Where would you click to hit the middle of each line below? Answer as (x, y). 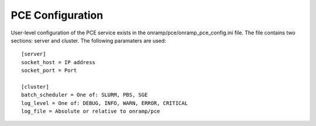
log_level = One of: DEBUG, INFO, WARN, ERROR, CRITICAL (105, 103)
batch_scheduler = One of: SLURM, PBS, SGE (85, 95)
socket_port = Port (49, 71)
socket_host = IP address (59, 62)
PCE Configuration (57, 15)
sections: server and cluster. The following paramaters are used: (88, 40)
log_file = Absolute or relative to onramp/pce (91, 111)
